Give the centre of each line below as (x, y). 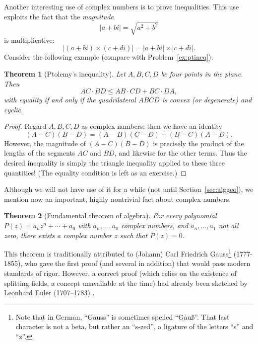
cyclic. (14, 109)
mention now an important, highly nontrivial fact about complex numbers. (118, 199)
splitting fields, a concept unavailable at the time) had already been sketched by (126, 283)
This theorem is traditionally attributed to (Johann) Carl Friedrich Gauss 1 (118, 253)
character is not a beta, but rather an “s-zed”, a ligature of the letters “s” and (134, 326)
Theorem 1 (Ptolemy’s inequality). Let (65, 73)
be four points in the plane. (202, 73)
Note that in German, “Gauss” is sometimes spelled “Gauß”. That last (123, 316)
